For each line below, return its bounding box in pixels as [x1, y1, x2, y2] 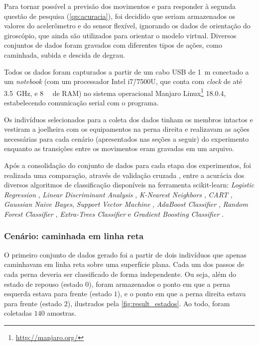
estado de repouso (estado [4, 278, 83, 289]
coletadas [4, 308, 32, 318]
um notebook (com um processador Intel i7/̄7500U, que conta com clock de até [4, 76, 243, 86]
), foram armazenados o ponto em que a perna [89, 278, 230, 289]
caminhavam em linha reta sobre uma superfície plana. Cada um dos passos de [4, 259, 244, 269]
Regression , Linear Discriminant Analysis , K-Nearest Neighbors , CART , [4, 189, 233, 199]
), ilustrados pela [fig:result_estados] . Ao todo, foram [67, 298, 230, 308]
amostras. [47, 308, 76, 318]
